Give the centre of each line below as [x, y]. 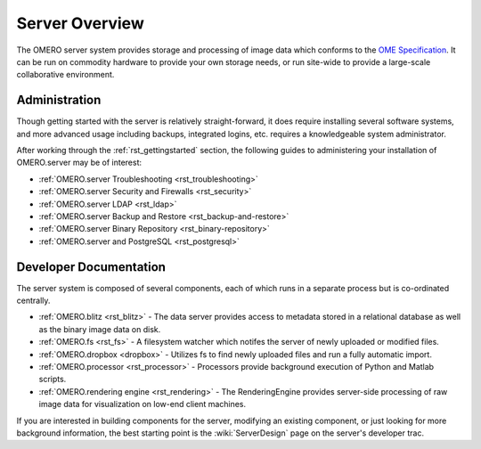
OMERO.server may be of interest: [79, 163]
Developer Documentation [91, 267]
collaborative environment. [65, 75]
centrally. [33, 301]
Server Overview [80, 23]
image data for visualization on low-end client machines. [143, 404]
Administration [59, 100]
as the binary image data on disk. [100, 329]
